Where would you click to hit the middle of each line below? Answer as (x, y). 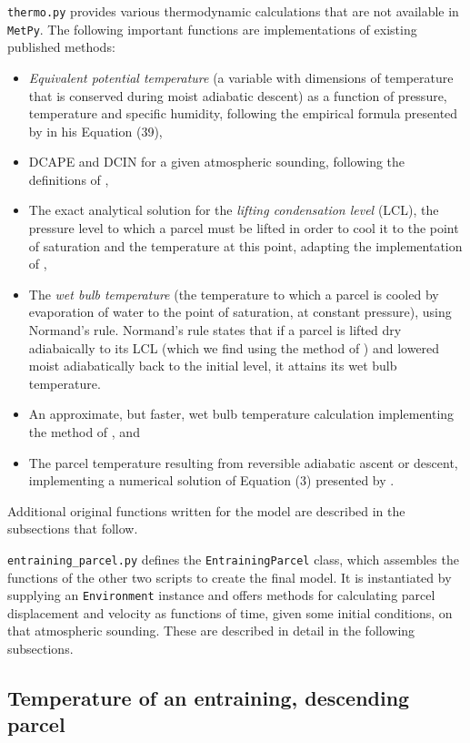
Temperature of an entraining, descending (209, 698)
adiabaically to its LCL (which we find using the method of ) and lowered (234, 347)
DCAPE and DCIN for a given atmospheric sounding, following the (217, 162)
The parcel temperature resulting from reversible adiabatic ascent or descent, (243, 462)
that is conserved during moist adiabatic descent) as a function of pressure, (238, 95)
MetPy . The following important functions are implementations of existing (212, 29)
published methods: (61, 47)
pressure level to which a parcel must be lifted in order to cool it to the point (244, 228)
